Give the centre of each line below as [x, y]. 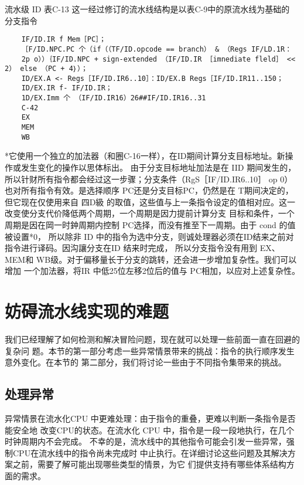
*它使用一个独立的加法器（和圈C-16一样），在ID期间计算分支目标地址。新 [145, 156]
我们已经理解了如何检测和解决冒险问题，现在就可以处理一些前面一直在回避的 [152, 339]
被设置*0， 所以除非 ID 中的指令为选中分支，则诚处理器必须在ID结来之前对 [149, 236]
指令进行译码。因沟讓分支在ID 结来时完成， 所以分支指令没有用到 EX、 [142, 248]
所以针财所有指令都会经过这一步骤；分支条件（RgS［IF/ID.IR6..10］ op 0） [149, 179]
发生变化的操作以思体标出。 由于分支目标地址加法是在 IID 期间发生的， [158, 167]
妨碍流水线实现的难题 [87, 311]
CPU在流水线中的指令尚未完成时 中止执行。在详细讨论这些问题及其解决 [150, 452]
